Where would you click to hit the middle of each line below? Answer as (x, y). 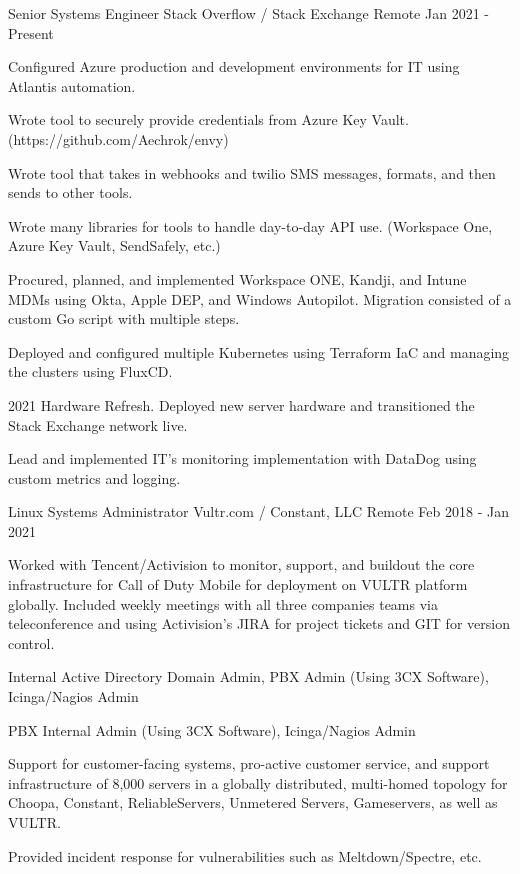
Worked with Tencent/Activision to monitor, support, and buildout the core (241, 564)
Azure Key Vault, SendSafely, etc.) (114, 245)
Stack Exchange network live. (98, 424)
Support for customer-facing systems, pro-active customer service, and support (249, 763)
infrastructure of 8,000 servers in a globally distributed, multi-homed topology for (258, 782)
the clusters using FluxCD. (90, 371)
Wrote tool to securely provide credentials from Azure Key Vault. (208, 119)
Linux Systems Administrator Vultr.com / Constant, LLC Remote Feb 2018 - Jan (258, 511)
